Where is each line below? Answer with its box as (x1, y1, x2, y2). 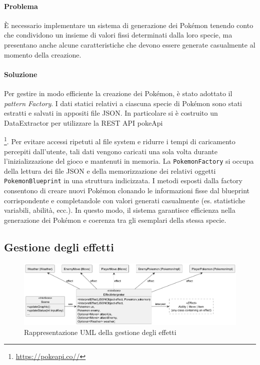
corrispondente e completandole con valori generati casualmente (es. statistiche (4, 195, 245, 205)
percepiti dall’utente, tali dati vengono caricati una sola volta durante (4, 146, 217, 156)
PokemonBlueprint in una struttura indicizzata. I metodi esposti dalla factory (4, 175, 242, 186)
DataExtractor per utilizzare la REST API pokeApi (4, 117, 163, 128)
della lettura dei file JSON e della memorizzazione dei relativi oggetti (4, 165, 216, 176)
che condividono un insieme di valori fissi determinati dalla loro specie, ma (4, 30, 232, 40)
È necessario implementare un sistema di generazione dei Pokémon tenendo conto (4, 20, 253, 30)
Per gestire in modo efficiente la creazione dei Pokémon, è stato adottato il (4, 88, 232, 98)
